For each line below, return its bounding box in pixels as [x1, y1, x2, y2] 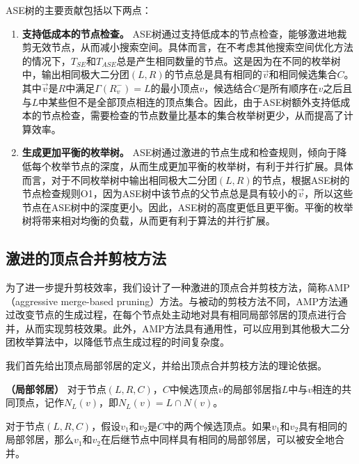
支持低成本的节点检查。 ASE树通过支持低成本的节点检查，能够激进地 [22, 26, 337, 40]
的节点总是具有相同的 [164, 67, 262, 82]
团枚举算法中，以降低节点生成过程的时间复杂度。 [6, 334, 230, 349]
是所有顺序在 [260, 80, 319, 95]
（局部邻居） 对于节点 [6, 381, 106, 396]
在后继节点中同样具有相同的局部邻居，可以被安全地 [100, 432, 335, 447]
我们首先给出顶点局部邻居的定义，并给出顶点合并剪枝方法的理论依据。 [6, 358, 327, 373]
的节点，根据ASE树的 [252, 172, 350, 187]
